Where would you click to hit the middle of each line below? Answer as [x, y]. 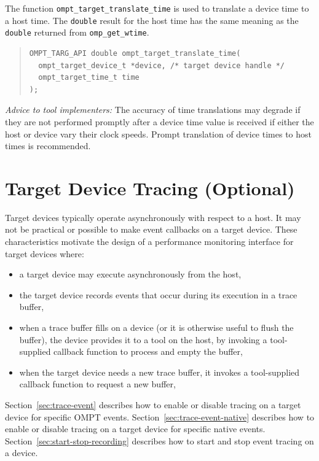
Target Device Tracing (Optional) [150, 188]
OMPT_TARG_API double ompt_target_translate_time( [135, 53]
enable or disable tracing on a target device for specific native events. [135, 429]
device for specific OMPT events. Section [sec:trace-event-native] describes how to [160, 416]
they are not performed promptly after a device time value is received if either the [159, 121]
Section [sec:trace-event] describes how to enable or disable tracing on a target [153, 404]
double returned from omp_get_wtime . [77, 32]
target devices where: [45, 253]
